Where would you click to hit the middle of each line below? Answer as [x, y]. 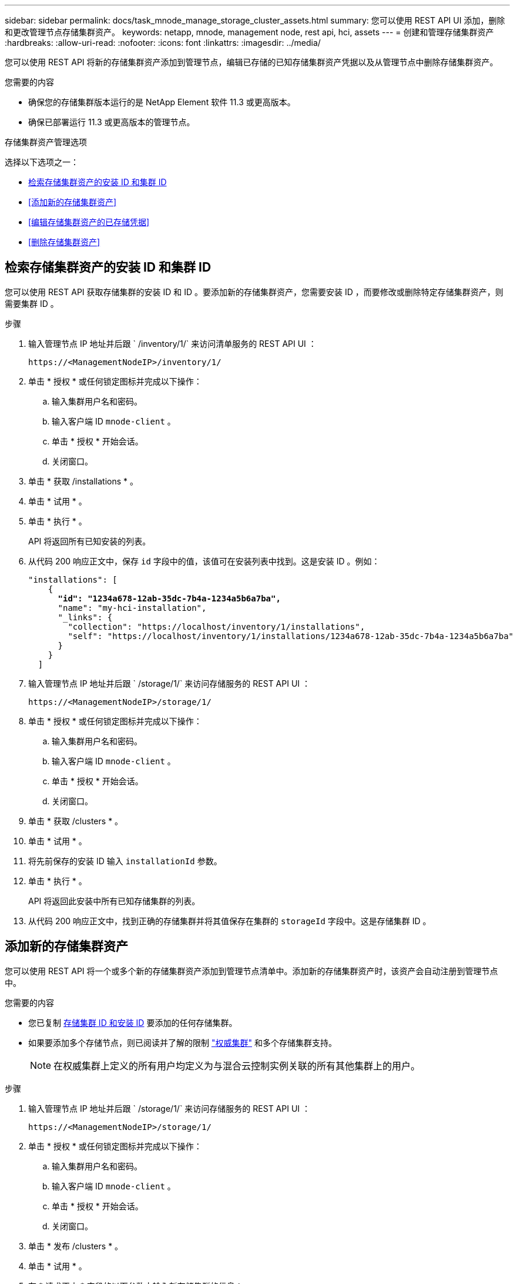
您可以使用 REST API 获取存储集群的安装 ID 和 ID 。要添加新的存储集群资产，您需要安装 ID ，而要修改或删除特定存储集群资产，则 [254, 292]
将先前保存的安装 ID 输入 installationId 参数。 [125, 861]
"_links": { [85, 617]
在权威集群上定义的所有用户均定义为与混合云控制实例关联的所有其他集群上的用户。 [237, 1066]
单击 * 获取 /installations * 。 [83, 481]
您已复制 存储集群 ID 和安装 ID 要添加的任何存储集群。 [133, 1022]
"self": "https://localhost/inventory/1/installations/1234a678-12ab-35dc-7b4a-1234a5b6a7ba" [291, 636]
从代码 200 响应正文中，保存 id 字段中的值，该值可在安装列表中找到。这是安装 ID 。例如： [204, 561]
